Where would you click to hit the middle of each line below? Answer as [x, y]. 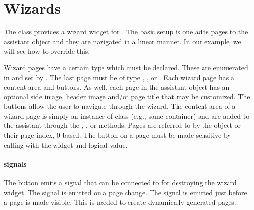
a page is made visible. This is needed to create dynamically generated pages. [120, 202]
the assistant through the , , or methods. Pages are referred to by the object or [123, 125]
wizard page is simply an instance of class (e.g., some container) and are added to [127, 115]
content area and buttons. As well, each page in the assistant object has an [117, 87]
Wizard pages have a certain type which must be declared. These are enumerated [126, 67]
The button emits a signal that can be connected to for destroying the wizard [120, 183]
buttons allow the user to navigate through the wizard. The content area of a [120, 106]
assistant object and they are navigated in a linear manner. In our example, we [123, 41]
